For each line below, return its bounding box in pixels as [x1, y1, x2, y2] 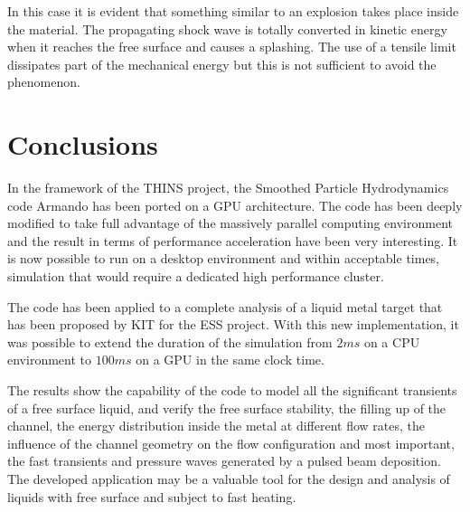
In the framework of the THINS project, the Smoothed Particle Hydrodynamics [7, 178, 449, 197]
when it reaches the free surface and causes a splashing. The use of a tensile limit [7, 37, 456, 56]
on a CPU [363, 332, 420, 351]
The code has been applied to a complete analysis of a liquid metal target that [7, 297, 443, 316]
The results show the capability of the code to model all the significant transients [7, 381, 457, 400]
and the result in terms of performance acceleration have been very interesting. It [7, 231, 458, 250]
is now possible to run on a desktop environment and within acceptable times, [7, 249, 440, 268]
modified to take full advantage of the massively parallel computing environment [7, 213, 453, 232]
